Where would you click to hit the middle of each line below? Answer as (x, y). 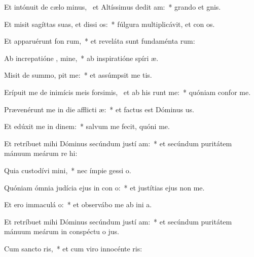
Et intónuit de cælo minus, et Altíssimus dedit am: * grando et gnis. (113, 7)
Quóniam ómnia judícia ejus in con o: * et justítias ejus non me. (104, 187)
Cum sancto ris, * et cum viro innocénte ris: (73, 248)
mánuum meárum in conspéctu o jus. (62, 231)
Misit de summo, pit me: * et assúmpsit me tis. (78, 75)
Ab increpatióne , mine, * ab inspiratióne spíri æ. (81, 58)
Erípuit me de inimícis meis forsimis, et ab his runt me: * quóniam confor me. (128, 92)
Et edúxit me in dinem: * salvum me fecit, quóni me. (87, 126)
